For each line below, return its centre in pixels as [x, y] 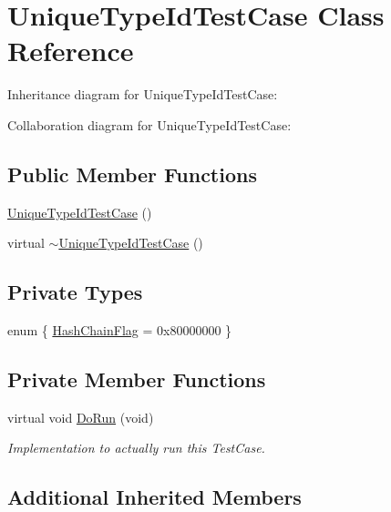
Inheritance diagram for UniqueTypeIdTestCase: [143, 94]
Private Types [75, 292]
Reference [71, 51]
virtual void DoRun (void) [81, 417]
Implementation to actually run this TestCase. [136, 448]
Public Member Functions [132, 174]
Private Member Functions [137, 379]
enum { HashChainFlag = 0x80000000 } [120, 330]
